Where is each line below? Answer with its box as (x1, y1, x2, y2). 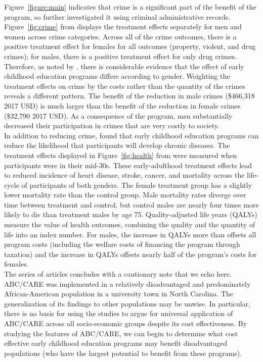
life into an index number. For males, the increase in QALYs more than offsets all (4, 229, 256, 239)
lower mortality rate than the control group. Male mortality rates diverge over (4, 189, 246, 200)
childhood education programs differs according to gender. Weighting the (4, 71, 230, 81)
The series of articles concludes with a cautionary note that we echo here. (4, 269, 232, 279)
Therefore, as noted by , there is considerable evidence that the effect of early (4, 61, 244, 71)
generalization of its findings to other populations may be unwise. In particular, (4, 298, 251, 308)
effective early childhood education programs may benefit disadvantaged (4, 338, 228, 348)
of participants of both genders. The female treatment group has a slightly (21, 179, 252, 190)
